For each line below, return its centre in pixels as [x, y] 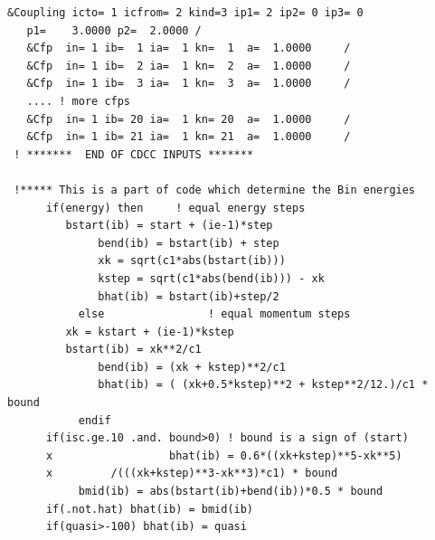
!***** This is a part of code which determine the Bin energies [215, 189]
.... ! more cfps [79, 101]
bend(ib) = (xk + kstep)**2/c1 [192, 367]
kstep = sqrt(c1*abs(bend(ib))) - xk [211, 278]
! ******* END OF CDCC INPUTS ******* [134, 154]
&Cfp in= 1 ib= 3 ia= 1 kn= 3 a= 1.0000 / [189, 84]
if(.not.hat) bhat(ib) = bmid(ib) [150, 509]
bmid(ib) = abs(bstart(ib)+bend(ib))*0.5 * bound [231, 492]
